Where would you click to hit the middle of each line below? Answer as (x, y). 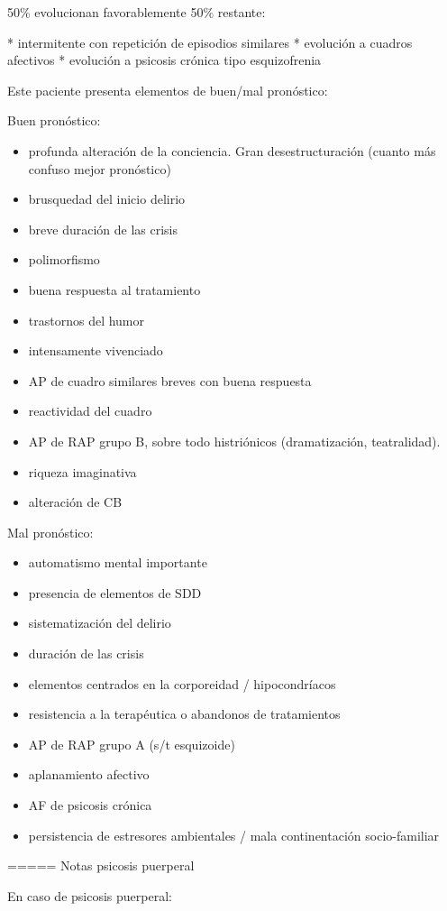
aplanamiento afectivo (89, 774)
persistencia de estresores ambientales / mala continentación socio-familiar (234, 835)
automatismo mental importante (118, 562)
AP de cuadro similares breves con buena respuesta (170, 380)
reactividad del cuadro (90, 411)
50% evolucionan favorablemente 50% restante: (137, 12)
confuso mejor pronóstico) (100, 168)
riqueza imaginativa (82, 471)
